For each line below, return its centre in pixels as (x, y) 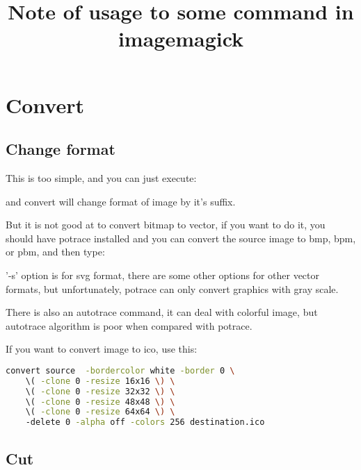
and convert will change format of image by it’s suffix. (121, 201)
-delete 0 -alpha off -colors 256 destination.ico (145, 422)
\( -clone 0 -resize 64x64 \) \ (100, 412)
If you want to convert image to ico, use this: (102, 349)
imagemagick (181, 39)
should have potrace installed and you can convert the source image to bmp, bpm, (181, 238)
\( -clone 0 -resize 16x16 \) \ (100, 381)
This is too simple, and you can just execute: (101, 177)
